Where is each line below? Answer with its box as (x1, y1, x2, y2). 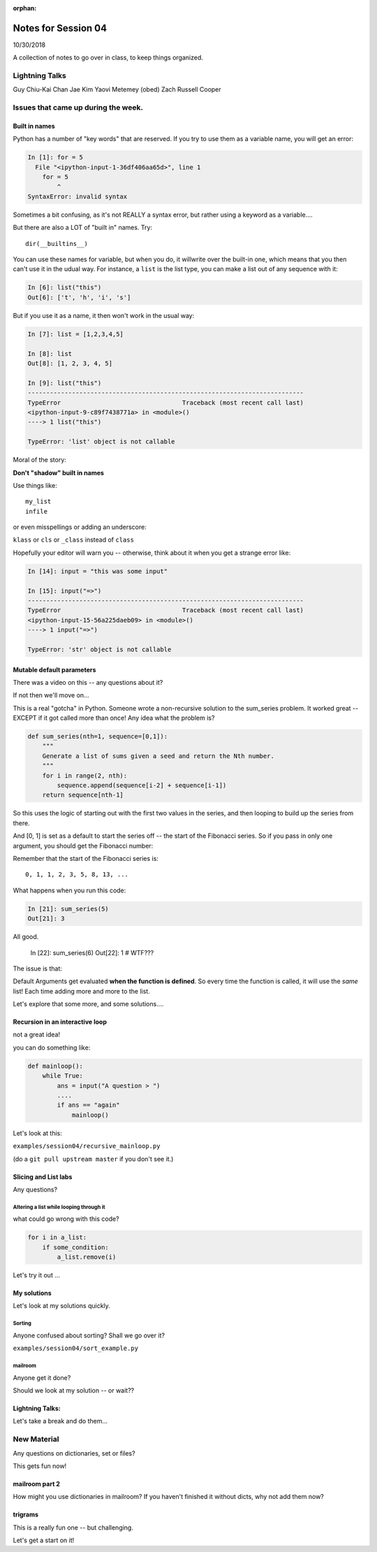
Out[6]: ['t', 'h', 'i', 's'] (27, 293, 131, 301)
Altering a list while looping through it (13, 1203, 105, 1210)
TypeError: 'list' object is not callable (27, 437, 175, 446)
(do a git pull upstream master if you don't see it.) (13, 1154, 174, 1163)
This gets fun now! (13, 1461, 67, 1470)
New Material (13, 1435, 59, 1444)
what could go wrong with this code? (13, 1214, 119, 1223)
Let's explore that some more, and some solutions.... (13, 1000, 164, 1008)
